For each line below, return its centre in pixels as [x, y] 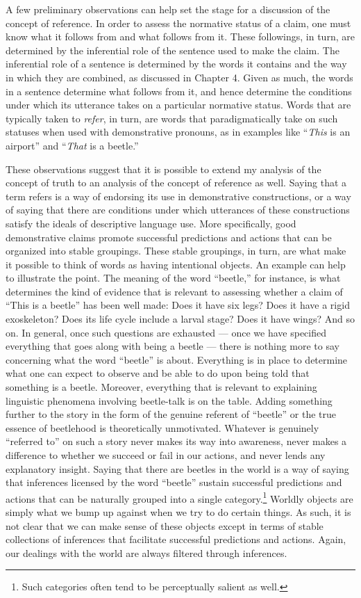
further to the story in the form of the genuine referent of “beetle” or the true [171, 414]
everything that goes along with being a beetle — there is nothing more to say [173, 346]
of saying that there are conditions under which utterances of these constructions [178, 210]
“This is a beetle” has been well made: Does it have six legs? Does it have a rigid [178, 305]
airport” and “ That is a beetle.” [72, 145]
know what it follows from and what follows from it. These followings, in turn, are [180, 37]
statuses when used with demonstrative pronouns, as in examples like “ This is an [178, 132]
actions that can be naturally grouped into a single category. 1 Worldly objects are [179, 497]
